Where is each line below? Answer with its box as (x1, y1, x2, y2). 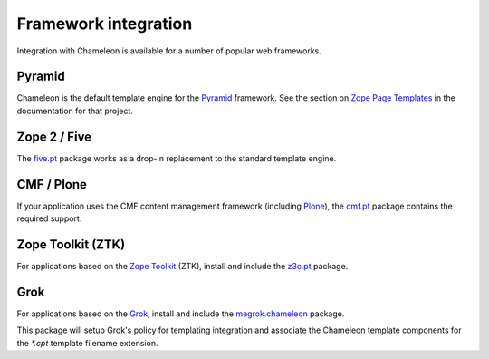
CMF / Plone (16, 177, 88, 192)
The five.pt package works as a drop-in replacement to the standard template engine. (16, 152, 337, 163)
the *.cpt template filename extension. (16, 337, 158, 348)
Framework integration (16, 14, 193, 34)
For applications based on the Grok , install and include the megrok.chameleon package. (16, 308, 345, 319)
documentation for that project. (16, 105, 133, 116)
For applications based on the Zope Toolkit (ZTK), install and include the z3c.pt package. (16, 260, 349, 271)
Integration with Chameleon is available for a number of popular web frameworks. (16, 45, 321, 56)
